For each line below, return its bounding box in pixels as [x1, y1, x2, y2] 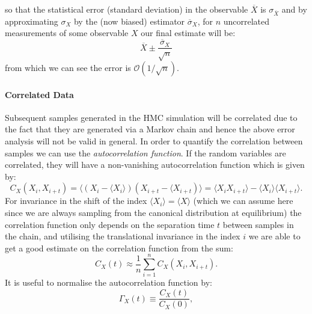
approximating [5, 14, 58, 27]
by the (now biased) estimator [73, 14, 185, 27]
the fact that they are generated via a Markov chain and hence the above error [5, 123, 295, 135]
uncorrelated [223, 14, 270, 27]
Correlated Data [5, 88, 74, 100]
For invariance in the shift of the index [5, 194, 147, 207]
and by [281, 3, 307, 15]
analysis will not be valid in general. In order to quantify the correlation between [5, 134, 303, 147]
